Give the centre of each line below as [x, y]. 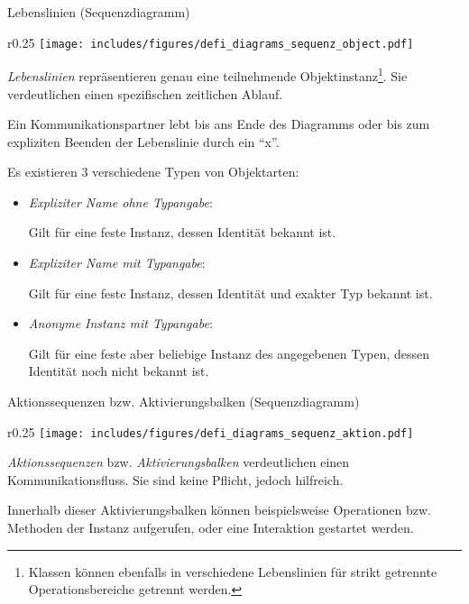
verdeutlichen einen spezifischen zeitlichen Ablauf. [145, 93]
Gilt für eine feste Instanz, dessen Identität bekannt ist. [182, 232]
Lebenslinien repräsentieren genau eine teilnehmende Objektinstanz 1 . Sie [207, 74]
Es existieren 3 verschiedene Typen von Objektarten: [153, 172]
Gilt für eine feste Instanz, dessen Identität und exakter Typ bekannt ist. [230, 293]
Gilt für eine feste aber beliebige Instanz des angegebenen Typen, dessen [229, 353]
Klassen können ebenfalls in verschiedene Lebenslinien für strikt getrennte [233, 571]
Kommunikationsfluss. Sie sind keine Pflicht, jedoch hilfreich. [175, 479]
